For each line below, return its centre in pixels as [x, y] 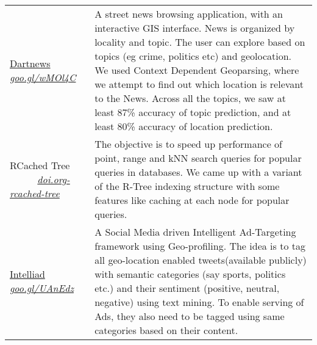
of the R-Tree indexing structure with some [187, 186]
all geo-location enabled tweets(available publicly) [201, 260]
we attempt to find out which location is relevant [199, 84]
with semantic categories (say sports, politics [190, 274]
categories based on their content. [166, 330]
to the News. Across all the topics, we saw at [190, 98]
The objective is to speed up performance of [188, 144]
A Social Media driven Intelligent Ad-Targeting [195, 232]
